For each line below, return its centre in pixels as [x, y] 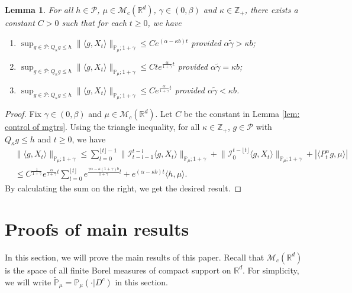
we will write [28, 281]
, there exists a [271, 9]
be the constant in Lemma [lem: [242, 114]
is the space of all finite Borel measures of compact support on [118, 270]
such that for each [94, 22]
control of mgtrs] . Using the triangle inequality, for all [102, 127]
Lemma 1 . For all [39, 9]
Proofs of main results [97, 229]
